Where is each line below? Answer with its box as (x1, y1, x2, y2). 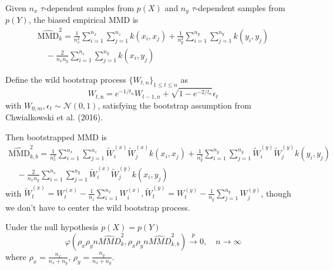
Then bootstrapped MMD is (5, 130, 107, 143)
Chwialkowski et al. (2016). (5, 111, 103, 123)
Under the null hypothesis (5, 221, 99, 233)
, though (261, 187, 291, 199)
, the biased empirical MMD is (28, 14, 139, 26)
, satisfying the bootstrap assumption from (97, 99, 251, 111)
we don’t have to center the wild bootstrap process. (5, 201, 190, 213)
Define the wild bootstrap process (5, 73, 126, 85)
